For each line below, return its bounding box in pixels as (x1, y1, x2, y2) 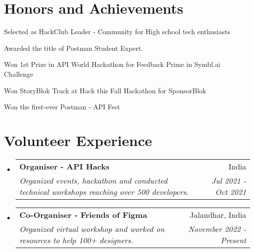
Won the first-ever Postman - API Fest (4, 102, 120, 112)
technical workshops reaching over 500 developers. (19, 186, 189, 197)
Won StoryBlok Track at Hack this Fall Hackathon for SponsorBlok (4, 85, 206, 95)
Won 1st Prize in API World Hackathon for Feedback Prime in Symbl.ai (4, 59, 220, 69)
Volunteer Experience (4, 130, 152, 150)
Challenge (4, 68, 33, 79)
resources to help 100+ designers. (19, 234, 133, 246)
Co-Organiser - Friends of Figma (19, 209, 148, 220)
